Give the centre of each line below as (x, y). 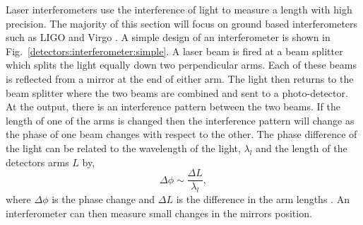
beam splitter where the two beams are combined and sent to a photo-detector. (177, 92)
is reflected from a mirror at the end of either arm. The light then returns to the (180, 78)
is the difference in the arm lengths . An (263, 198)
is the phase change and (103, 198)
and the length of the (302, 148)
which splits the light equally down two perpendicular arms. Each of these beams (181, 65)
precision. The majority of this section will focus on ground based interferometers (182, 23)
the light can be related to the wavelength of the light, (123, 148)
